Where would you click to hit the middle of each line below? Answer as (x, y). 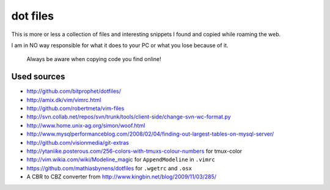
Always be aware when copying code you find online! (94, 59)
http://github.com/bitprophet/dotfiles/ (74, 91)
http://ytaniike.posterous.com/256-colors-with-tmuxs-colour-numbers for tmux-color (134, 151)
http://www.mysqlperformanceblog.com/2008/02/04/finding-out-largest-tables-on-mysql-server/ (150, 134)
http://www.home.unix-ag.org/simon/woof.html (86, 125)
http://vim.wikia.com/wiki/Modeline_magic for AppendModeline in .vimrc (121, 159)
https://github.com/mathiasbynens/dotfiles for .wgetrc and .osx (109, 168)
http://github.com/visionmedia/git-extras (78, 142)
